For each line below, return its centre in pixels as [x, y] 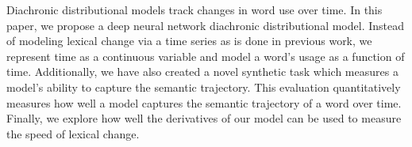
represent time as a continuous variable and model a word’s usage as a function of [206, 56]
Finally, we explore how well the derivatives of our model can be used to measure [204, 118]
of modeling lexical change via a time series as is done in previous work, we [189, 41]
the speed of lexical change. [73, 133]
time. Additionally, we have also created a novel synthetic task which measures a [202, 72]
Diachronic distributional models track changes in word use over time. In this [194, 9]
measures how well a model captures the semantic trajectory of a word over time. [204, 102]
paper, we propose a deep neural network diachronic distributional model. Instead [206, 25]
